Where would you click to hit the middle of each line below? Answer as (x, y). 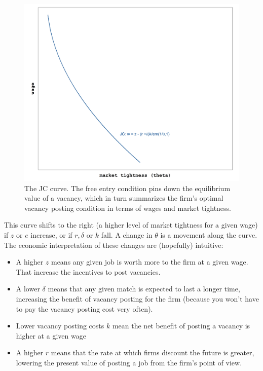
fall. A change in (127, 235)
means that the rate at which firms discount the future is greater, (153, 353)
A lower (28, 289)
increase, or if (51, 235)
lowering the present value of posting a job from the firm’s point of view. (129, 362)
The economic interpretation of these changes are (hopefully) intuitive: (114, 245)
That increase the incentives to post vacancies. (88, 271)
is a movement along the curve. (209, 235)
